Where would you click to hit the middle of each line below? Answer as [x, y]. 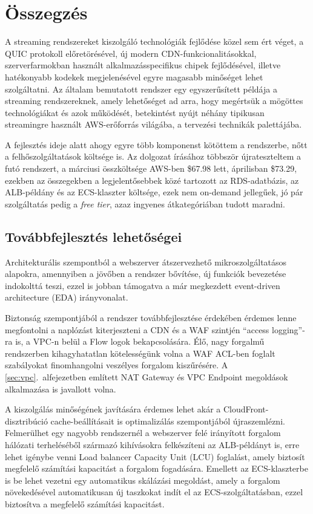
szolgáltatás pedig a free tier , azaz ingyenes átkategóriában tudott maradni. [145, 203]
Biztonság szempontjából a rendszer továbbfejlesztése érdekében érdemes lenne [151, 318]
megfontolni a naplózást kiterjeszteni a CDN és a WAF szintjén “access [137, 329]
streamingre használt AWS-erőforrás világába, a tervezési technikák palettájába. [153, 124]
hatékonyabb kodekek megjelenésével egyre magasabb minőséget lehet [134, 76]
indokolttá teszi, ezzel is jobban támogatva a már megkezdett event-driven [143, 285]
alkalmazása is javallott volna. [61, 389]
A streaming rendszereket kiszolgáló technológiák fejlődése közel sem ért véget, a [154, 41]
